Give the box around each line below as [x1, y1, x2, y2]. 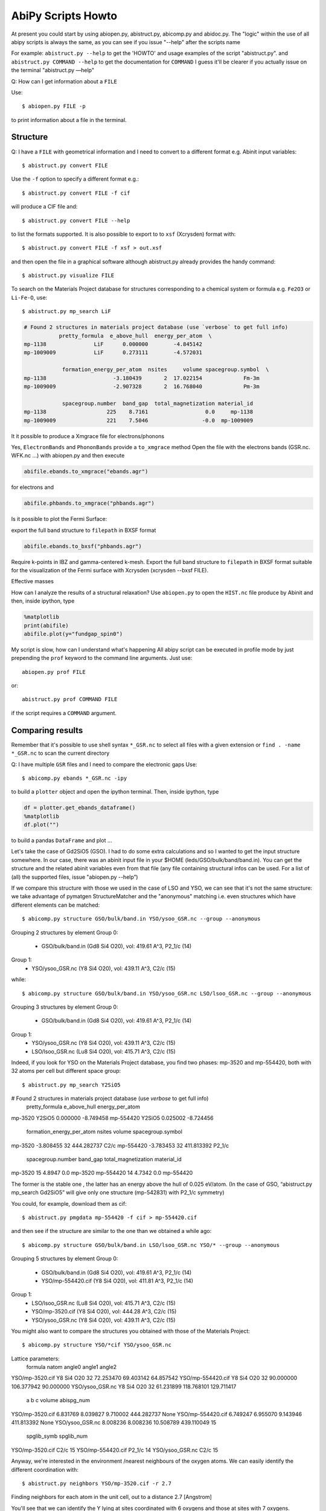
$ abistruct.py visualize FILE [22, 272, 115, 279]
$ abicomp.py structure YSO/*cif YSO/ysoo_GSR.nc [22, 1342, 172, 1348]
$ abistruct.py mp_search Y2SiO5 [22, 1081, 121, 1088]
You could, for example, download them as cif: [11, 1200, 127, 1207]
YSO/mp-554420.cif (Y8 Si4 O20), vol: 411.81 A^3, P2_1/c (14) [41, 1277, 193, 1284]
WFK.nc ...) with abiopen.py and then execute [11, 452, 125, 459]
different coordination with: [11, 1466, 78, 1473]
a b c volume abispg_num [26, 1397, 91, 1404]
